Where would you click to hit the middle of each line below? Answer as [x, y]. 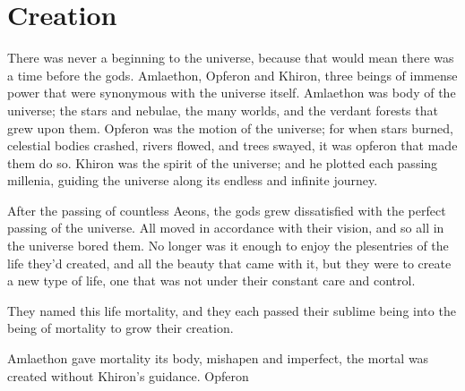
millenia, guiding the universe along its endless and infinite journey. [193, 180]
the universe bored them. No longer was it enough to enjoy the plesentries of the [228, 246]
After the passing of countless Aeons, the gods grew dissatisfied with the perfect [227, 210]
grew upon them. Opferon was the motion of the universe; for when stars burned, [230, 127]
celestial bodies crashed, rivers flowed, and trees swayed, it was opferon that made [232, 145]
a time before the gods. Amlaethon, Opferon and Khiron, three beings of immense [232, 75]
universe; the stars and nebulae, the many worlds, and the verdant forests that [223, 110]
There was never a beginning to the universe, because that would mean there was [231, 58]
